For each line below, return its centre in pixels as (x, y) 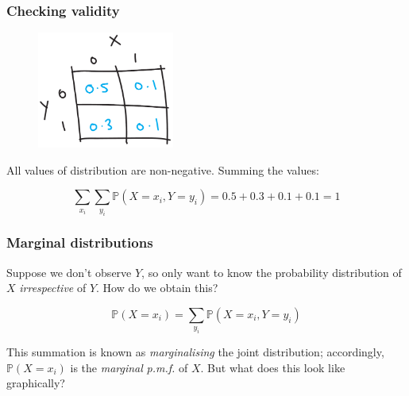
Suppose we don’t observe (69, 272)
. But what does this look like (273, 367)
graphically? (36, 383)
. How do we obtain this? (157, 288)
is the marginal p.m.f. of (129, 367)
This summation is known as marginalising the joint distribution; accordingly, (195, 352)
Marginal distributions (80, 242)
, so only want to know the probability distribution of (272, 272)
